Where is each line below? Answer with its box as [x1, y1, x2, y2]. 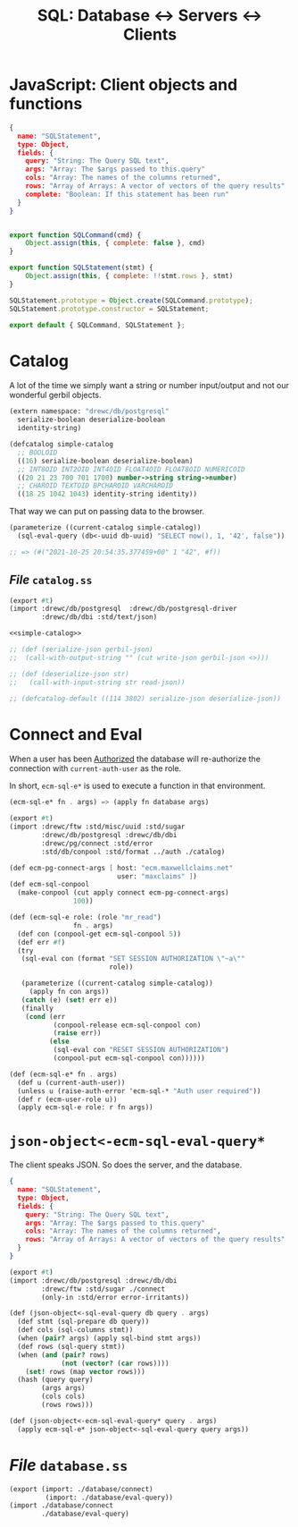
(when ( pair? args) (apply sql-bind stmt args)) [17, 1334, 202, 1343]
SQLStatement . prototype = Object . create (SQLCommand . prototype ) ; [9, 296, 253, 305]
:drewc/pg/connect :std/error [41, 838, 153, 848]
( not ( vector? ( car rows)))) [61, 1359, 170, 1368]
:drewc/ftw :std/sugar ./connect [41, 1285, 166, 1294]
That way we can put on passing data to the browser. [9, 506, 205, 517]
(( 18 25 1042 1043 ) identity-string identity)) [17, 489, 198, 499]
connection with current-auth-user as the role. [9, 763, 182, 774]
